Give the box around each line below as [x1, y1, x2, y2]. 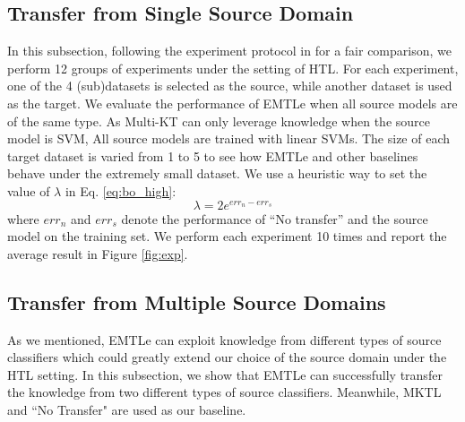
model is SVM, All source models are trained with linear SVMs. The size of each [7, 129, 451, 148]
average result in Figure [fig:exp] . [7, 244, 188, 263]
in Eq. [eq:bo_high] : [65, 181, 177, 200]
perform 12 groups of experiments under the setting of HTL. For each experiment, [7, 58, 459, 77]
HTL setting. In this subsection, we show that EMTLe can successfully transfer [7, 365, 443, 383]
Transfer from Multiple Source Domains [7, 288, 386, 315]
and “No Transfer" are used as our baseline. [7, 400, 246, 418]
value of [7, 181, 50, 200]
